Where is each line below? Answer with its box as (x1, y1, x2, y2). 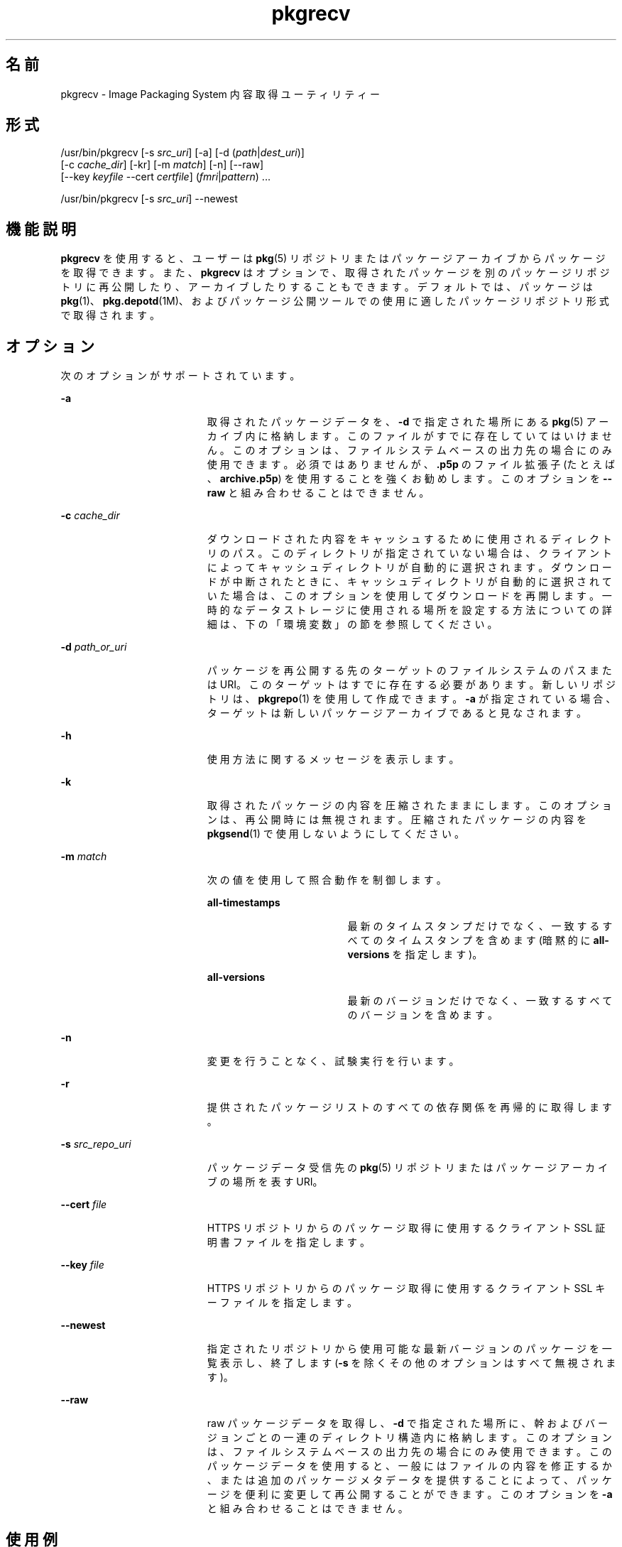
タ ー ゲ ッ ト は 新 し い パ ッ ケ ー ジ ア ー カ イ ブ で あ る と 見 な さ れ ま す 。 (207, 707, 586, 720)
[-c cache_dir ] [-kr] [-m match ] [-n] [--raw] (60, 158, 264, 171)
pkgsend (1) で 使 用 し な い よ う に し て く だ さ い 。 (207, 827, 464, 840)
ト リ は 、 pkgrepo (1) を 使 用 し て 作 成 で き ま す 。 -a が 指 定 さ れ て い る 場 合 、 (207, 693, 616, 705)
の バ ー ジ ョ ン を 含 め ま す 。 (347, 1009, 498, 1021)
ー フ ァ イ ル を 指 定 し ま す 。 (207, 1296, 358, 1309)
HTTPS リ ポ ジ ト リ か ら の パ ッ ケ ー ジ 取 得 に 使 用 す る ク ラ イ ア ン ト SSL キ (207, 1282, 606, 1295)
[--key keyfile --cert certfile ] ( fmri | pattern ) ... (60, 170, 271, 183)
